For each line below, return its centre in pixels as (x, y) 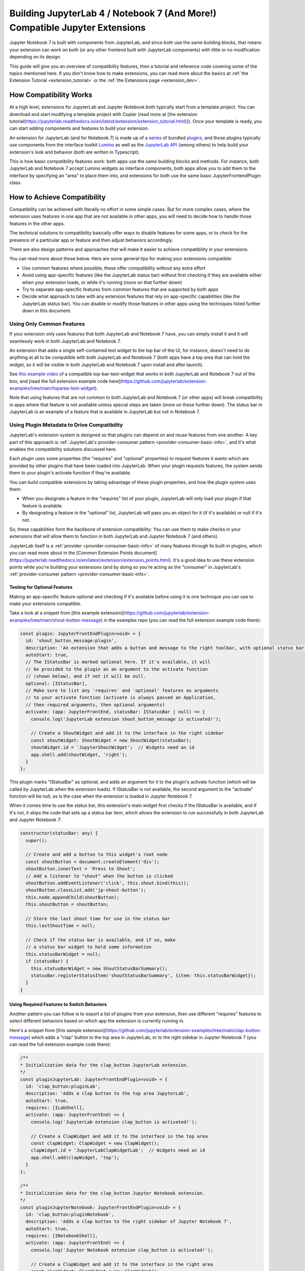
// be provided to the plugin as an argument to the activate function (117, 669)
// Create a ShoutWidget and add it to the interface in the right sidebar (127, 733)
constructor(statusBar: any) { (59, 833)
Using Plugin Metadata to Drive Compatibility (66, 425)
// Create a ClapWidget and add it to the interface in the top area (119, 1136)
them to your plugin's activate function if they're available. (70, 473)
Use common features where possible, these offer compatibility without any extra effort (114, 268)
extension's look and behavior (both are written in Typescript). (74, 152)
